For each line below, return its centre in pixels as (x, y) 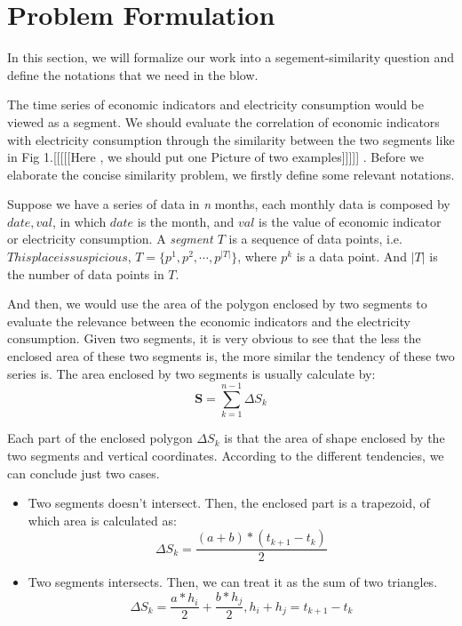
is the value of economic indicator (350, 221)
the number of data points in (86, 273)
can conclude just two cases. (84, 473)
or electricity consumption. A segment (110, 239)
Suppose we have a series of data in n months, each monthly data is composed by (229, 204)
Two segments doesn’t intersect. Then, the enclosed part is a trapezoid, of (229, 503)
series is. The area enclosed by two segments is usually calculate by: (191, 373)
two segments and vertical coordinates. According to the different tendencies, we (226, 455)
